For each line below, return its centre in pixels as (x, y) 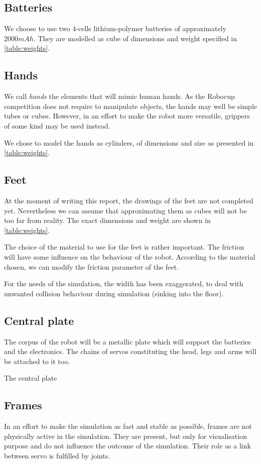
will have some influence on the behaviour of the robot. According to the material (130, 256)
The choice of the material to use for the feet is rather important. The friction (124, 247)
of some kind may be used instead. (57, 125)
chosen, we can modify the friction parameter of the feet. (91, 266)
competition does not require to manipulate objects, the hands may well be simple (130, 106)
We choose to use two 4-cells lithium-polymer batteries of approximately (115, 28)
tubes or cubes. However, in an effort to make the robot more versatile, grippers (127, 116)
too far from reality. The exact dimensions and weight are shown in (107, 220)
